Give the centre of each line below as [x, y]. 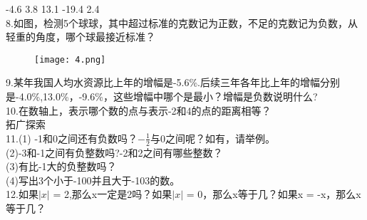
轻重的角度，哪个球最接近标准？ [81, 37]
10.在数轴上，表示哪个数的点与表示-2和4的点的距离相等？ [139, 110]
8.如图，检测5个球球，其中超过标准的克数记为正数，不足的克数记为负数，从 [182, 22]
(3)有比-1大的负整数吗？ [61, 166]
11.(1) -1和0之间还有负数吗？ [72, 138]
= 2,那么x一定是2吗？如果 [113, 194]
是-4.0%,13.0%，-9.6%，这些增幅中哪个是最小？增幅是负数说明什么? [162, 96]
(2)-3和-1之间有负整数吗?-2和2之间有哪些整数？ [114, 152]
